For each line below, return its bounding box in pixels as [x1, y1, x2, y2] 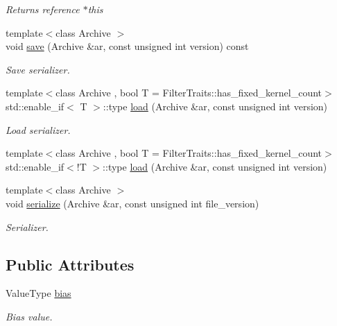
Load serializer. [6, 122, 71, 137]
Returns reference [6, 2, 80, 16]
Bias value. [6, 309, 53, 323]
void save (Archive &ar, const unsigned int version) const [6, 39, 249, 53]
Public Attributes [6, 253, 135, 275]
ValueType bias [6, 286, 71, 300]
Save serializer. [6, 62, 70, 76]
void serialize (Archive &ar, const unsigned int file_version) [6, 196, 259, 210]
